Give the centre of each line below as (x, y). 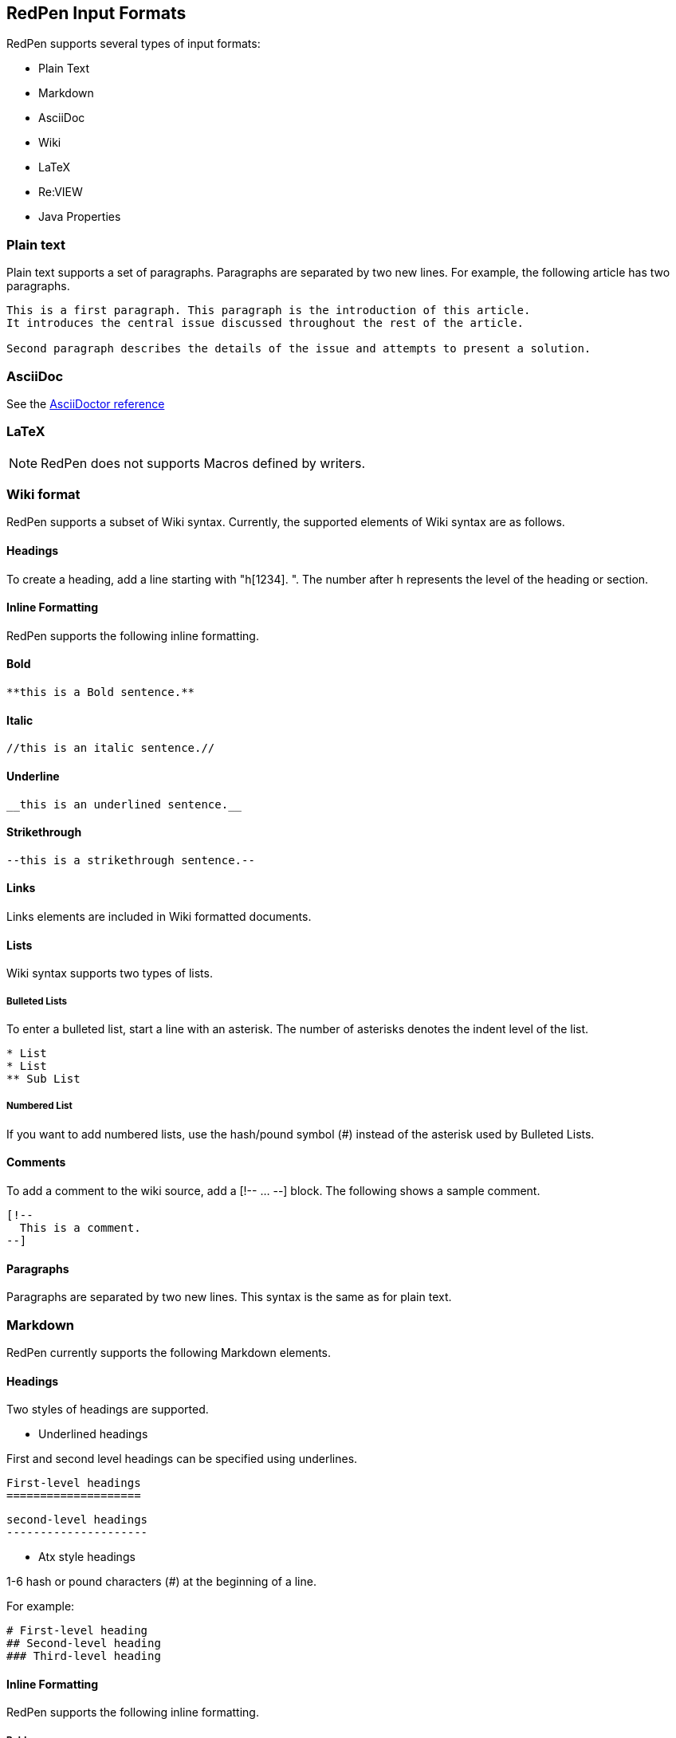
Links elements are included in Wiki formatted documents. (159, 916)
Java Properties (80, 217)
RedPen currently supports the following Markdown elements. (169, 1352)
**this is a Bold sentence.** (101, 692)
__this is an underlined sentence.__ (124, 804)
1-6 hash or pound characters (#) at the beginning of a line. (161, 1582)
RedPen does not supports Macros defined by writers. (203, 463)
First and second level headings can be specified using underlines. (182, 1459)
